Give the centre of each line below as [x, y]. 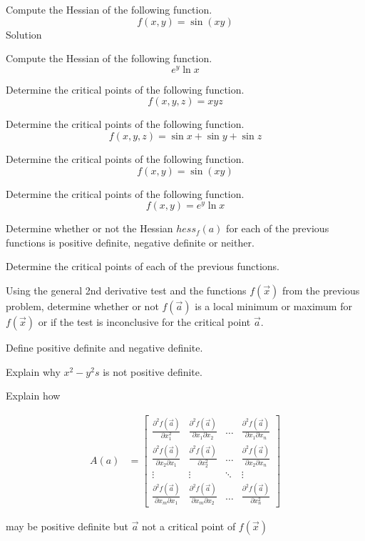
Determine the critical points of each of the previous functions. [143, 266]
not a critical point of [189, 526]
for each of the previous [278, 228]
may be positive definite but [67, 526]
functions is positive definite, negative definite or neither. [130, 242]
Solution [24, 34]
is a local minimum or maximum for [273, 306]
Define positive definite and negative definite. [104, 348]
